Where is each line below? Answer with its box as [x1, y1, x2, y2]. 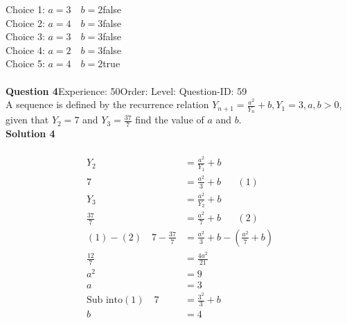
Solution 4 [6, 126, 55, 141]
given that [6, 112, 49, 127]
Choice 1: [6, 2, 45, 16]
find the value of [135, 112, 204, 127]
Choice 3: [6, 29, 45, 44]
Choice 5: [6, 56, 45, 71]
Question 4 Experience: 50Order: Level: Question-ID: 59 [6, 83, 247, 98]
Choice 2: [6, 15, 45, 30]
